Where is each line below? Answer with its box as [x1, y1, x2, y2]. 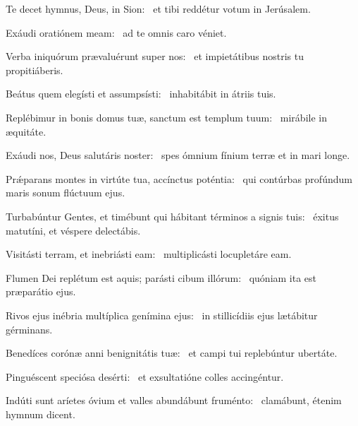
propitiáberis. [6, 62, 63, 77]
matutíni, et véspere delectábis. [6, 223, 141, 237]
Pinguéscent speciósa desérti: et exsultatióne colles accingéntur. [6, 369, 284, 384]
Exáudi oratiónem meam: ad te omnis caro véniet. [6, 25, 227, 40]
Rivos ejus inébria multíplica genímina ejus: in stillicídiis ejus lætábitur [6, 307, 318, 322]
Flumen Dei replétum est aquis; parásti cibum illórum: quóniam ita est [6, 270, 317, 285]
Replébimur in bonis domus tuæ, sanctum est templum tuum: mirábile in [6, 110, 327, 124]
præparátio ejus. [6, 284, 76, 299]
